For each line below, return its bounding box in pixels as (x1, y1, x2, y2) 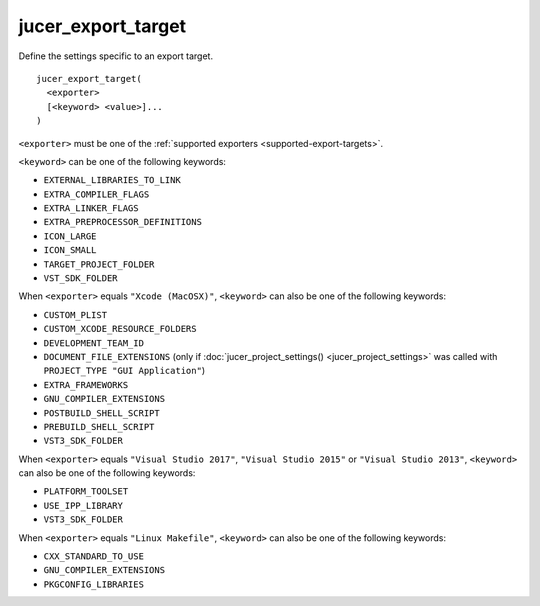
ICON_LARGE (43, 230, 97, 242)
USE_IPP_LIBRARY (43, 500, 124, 511)
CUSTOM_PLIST (43, 309, 108, 320)
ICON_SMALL (43, 245, 97, 256)
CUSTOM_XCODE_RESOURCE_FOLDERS (43, 323, 197, 335)
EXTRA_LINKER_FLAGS (43, 203, 139, 214)
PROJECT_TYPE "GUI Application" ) (43, 365, 205, 377)
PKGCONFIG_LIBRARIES (43, 578, 145, 590)
